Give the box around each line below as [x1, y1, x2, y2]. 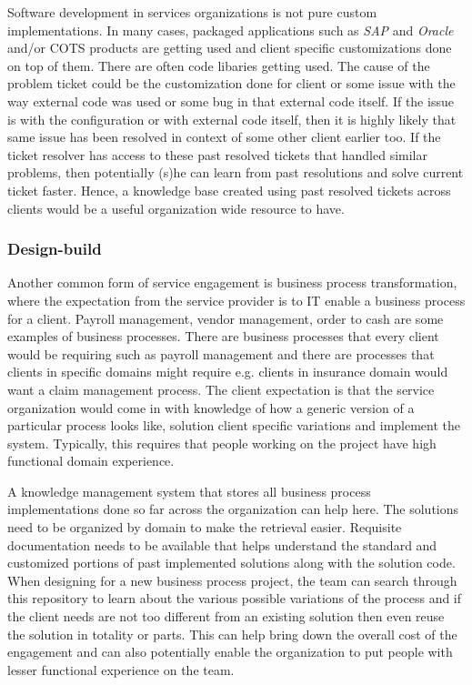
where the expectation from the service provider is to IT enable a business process [7, 290, 466, 309]
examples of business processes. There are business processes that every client [7, 327, 439, 346]
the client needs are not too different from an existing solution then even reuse [7, 607, 445, 626]
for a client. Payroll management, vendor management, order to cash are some [7, 308, 444, 327]
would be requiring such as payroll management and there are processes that [7, 344, 435, 363]
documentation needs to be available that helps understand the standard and [7, 535, 437, 554]
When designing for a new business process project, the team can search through [7, 570, 457, 589]
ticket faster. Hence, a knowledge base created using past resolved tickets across [7, 180, 451, 199]
